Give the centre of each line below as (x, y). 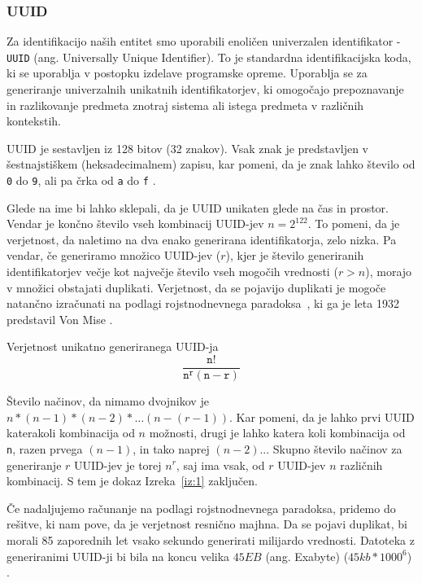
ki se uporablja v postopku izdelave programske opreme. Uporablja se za (187, 73)
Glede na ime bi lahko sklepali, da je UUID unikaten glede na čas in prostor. (198, 207)
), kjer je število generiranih (295, 255)
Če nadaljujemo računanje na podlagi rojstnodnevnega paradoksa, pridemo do (201, 508)
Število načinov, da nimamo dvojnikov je (108, 401)
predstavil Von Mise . (60, 319)
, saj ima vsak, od (220, 465)
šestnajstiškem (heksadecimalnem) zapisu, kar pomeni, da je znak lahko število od (211, 164)
